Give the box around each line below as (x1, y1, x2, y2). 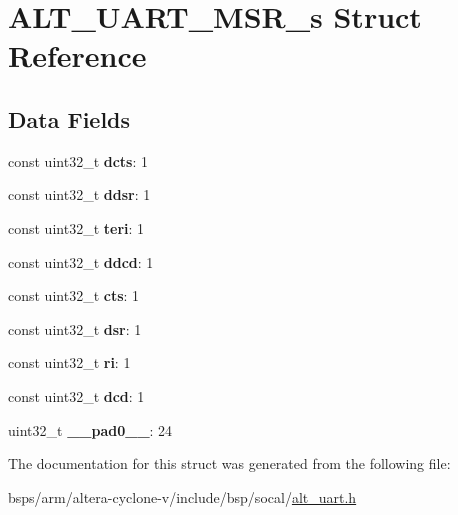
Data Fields (8, 103, 131, 134)
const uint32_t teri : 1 (8, 217, 145, 238)
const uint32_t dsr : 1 (8, 318, 142, 339)
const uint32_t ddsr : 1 (8, 184, 151, 205)
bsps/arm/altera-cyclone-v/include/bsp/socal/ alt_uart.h (8, 486, 357, 507)
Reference (8, 35, 147, 76)
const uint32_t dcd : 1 (8, 385, 145, 406)
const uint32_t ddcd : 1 (8, 251, 154, 272)
